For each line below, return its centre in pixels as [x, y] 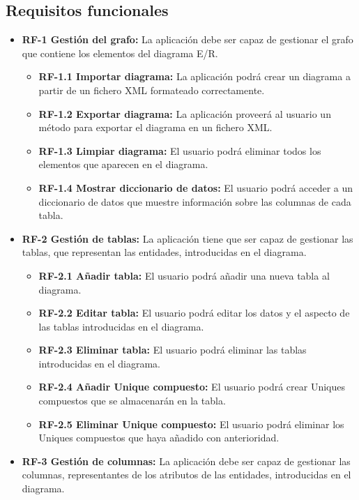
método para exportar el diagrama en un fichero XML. [155, 127]
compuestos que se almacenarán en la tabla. [132, 401]
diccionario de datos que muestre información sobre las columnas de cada [195, 201]
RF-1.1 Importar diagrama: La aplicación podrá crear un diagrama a [194, 76]
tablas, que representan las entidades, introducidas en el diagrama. [164, 252]
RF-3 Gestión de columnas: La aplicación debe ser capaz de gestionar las [186, 461]
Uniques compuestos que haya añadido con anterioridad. [159, 438]
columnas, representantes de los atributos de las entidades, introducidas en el [186, 475]
